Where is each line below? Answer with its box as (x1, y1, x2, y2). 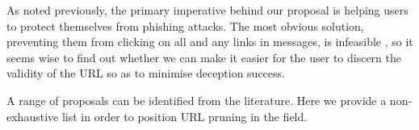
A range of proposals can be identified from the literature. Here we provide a (6, 91, 387, 108)
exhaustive (6, 107, 59, 124)
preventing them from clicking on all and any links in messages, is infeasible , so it (6, 33, 413, 50)
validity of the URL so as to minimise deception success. (6, 65, 285, 82)
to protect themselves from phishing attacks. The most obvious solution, (6, 17, 364, 34)
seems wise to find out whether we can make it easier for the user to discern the (6, 48, 402, 65)
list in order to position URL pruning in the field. (61, 107, 308, 124)
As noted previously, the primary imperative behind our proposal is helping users (6, 2, 409, 18)
